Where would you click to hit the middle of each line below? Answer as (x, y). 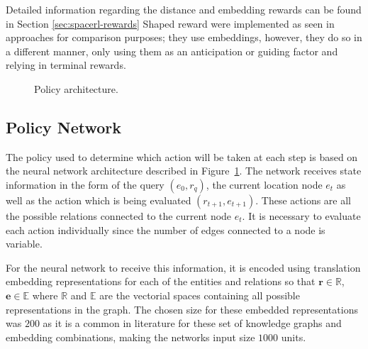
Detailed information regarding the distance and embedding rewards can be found (184, 9)
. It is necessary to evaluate (301, 215)
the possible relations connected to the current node (119, 215)
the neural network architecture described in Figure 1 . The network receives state (184, 171)
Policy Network (64, 127)
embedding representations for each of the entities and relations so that (161, 281)
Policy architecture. (76, 88)
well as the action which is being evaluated (99, 200)
